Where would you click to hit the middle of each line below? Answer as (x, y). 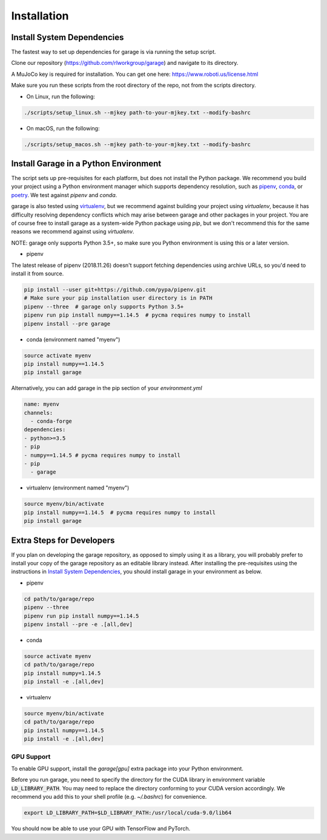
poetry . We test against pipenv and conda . (64, 195)
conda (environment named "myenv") (73, 339)
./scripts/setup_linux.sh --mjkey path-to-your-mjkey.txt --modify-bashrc (137, 113)
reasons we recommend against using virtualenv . (73, 232)
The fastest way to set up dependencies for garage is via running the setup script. (114, 52)
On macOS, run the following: (63, 128)
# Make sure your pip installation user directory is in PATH (118, 298)
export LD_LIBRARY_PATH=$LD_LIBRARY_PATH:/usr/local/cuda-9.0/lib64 (128, 813)
